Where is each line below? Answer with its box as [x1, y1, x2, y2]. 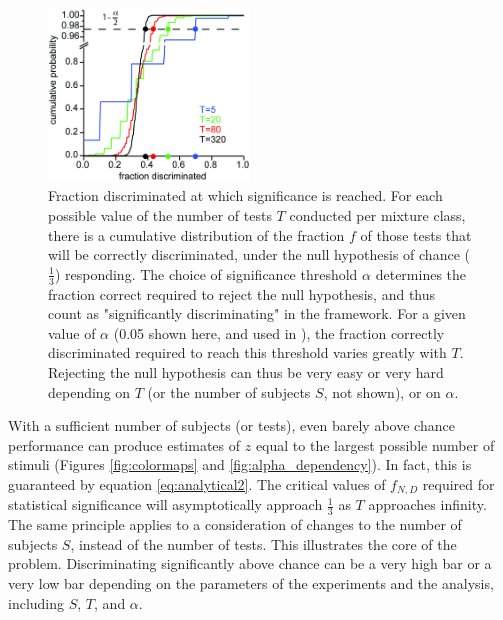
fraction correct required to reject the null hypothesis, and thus [48, 283, 436, 304]
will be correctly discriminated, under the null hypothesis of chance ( [48, 244, 470, 265]
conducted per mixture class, [289, 205, 466, 226]
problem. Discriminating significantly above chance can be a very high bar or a [8, 553, 492, 574]
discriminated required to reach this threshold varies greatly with [48, 342, 447, 363]
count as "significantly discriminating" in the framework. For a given [48, 303, 466, 324]
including [8, 592, 65, 613]
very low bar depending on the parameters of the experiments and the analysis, [8, 573, 494, 594]
